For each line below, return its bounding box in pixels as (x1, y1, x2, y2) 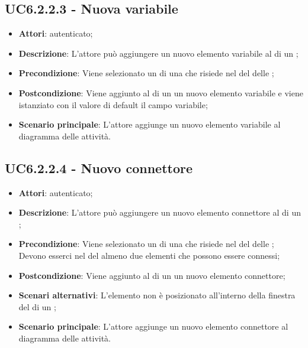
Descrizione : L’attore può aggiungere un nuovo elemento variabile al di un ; (18, 47, 299, 59)
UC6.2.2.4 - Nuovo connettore (5, 158, 193, 177)
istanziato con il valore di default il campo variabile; (18, 98, 208, 110)
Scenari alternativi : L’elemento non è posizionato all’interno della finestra (18, 289, 296, 301)
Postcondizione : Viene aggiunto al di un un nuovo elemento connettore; (18, 269, 285, 281)
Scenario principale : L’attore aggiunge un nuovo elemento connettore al (18, 320, 288, 333)
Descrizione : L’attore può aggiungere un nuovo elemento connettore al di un (18, 206, 301, 219)
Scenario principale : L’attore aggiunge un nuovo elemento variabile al (18, 118, 281, 131)
